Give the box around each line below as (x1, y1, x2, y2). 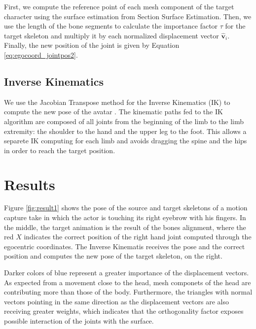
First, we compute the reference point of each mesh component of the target (4, 1, 234, 11)
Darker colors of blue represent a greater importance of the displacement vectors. (4, 267, 249, 278)
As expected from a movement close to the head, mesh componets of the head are (4, 277, 251, 287)
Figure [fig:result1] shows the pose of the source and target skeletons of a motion (4, 202, 248, 213)
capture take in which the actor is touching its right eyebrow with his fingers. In (4, 212, 246, 223)
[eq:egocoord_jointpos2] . (4, 49, 78, 60)
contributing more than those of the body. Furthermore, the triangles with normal (4, 287, 253, 297)
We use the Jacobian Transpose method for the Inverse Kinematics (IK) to (4, 97, 230, 107)
